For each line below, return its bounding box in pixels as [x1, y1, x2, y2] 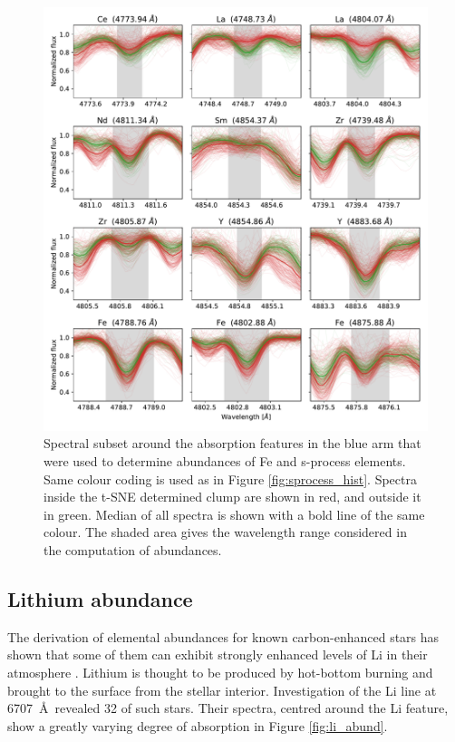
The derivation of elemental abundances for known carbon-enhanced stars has [7, 627, 440, 646]
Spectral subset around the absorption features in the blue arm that [44, 434, 421, 453]
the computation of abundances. [44, 541, 222, 559]
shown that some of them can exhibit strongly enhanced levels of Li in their [7, 645, 428, 664]
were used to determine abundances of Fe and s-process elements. [44, 452, 406, 471]
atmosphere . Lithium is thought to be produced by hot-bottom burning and [7, 662, 433, 681]
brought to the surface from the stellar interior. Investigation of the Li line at [7, 680, 437, 699]
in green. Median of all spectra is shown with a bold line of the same [44, 504, 425, 523]
